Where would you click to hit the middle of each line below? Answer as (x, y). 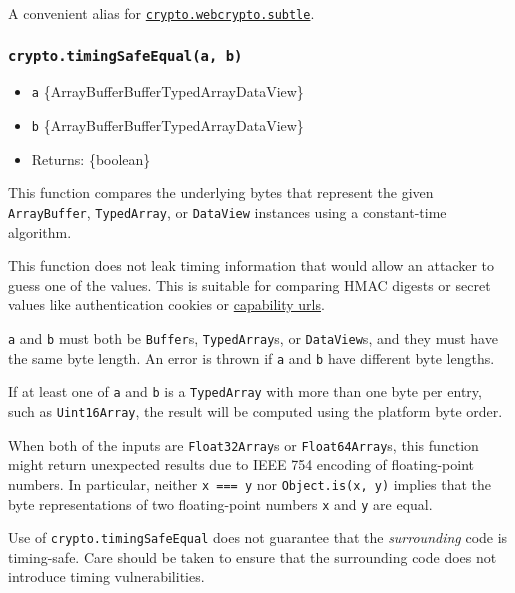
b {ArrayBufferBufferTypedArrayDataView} (167, 125)
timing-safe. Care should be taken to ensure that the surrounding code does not (252, 556)
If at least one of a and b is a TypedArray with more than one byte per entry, (245, 391)
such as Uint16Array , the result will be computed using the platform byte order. (255, 410)
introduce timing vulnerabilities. (106, 576)
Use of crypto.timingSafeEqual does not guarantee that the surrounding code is (258, 537)
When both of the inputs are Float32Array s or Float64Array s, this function (243, 444)
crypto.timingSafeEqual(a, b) (125, 55)
